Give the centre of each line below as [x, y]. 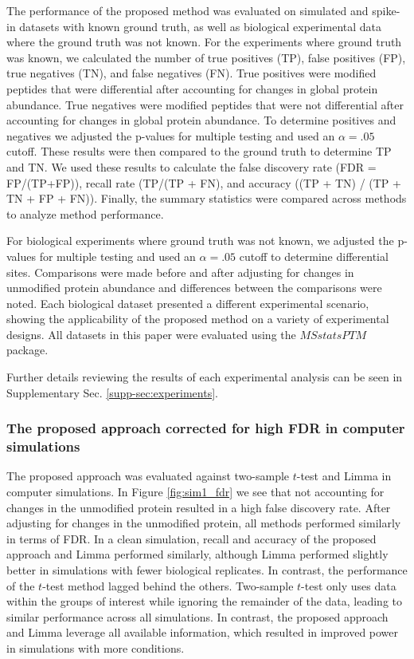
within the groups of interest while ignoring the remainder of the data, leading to [204, 601]
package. [27, 350]
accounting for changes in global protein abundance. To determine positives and [201, 120]
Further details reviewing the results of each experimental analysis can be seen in [205, 377]
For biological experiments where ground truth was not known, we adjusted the [200, 241]
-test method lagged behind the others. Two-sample [168, 585]
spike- [386, 10]
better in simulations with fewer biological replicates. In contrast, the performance [207, 569]
